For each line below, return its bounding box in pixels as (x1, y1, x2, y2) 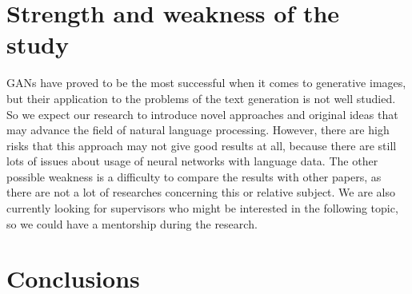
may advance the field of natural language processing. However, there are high (6, 121, 390, 138)
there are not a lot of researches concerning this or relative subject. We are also (6, 184, 395, 201)
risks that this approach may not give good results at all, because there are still (6, 137, 397, 153)
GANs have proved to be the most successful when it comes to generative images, (6, 74, 406, 91)
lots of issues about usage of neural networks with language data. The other (6, 153, 378, 169)
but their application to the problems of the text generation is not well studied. (6, 89, 396, 106)
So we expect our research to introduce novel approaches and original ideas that (6, 105, 398, 122)
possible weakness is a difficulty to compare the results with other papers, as (6, 168, 382, 185)
